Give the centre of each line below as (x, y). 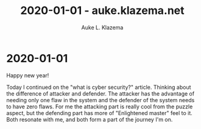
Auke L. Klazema (102, 27)
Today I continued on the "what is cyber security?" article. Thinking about (99, 87)
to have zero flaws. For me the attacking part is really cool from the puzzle (100, 106)
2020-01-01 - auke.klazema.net (102, 11)
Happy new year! (28, 75)
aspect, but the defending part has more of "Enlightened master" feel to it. (100, 113)
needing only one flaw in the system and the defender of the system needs (100, 100)
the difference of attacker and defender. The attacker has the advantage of (100, 93)
